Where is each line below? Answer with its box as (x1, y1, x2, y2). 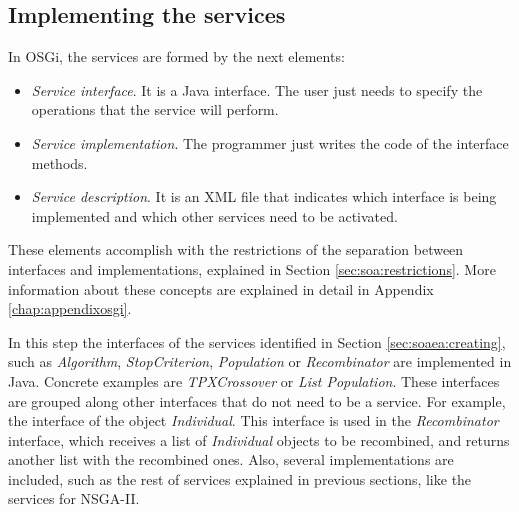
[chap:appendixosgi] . (8, 298, 132, 319)
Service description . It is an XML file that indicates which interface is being (31, 186, 497, 207)
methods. (31, 152, 88, 173)
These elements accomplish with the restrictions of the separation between (8, 239, 464, 260)
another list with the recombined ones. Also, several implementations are (8, 449, 454, 470)
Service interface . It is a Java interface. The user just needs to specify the (31, 79, 483, 100)
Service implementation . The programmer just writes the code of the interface (31, 132, 509, 153)
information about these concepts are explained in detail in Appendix (8, 278, 434, 299)
